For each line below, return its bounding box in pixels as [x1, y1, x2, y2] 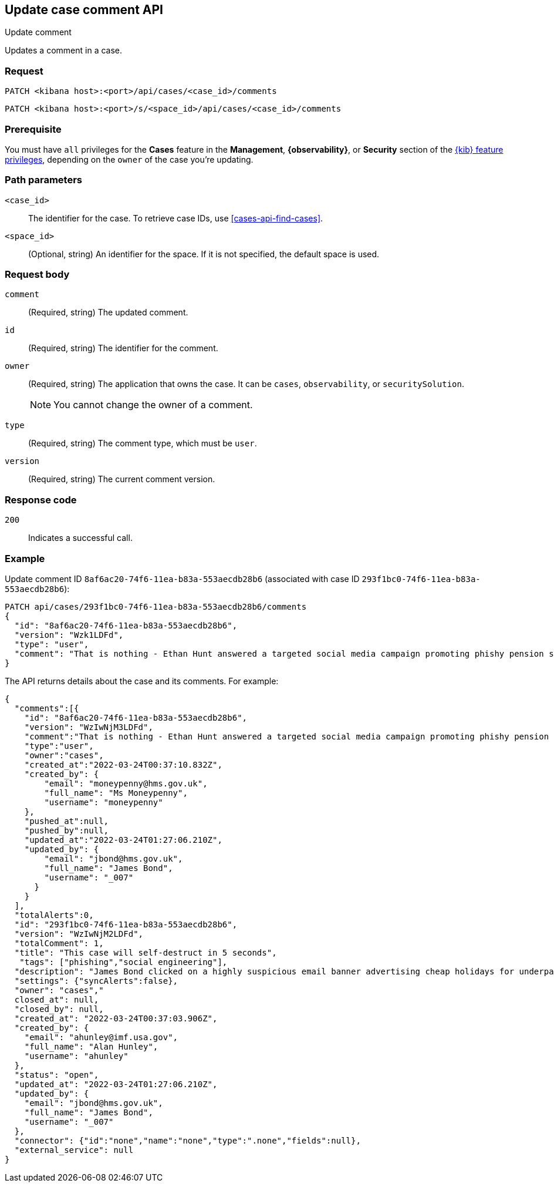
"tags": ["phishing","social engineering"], [19, 957, 228, 967]
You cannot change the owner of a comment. [53, 399, 253, 411]
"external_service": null [14, 1145, 134, 1155]
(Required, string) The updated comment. [28, 307, 188, 318]
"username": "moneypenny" [44, 797, 163, 807]
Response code [5, 493, 77, 506]
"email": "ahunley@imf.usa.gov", [24, 1032, 178, 1042]
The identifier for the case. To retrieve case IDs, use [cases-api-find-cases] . [28, 213, 323, 223]
